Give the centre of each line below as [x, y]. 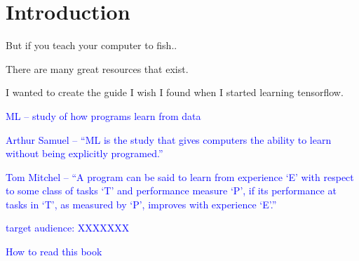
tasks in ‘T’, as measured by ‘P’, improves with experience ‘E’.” [141, 204]
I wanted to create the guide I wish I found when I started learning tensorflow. [175, 92]
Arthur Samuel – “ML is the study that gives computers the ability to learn [169, 139]
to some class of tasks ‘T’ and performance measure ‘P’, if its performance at [171, 190]
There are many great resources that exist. [97, 68]
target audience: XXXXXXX [68, 228]
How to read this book [54, 252]
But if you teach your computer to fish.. [92, 45]
